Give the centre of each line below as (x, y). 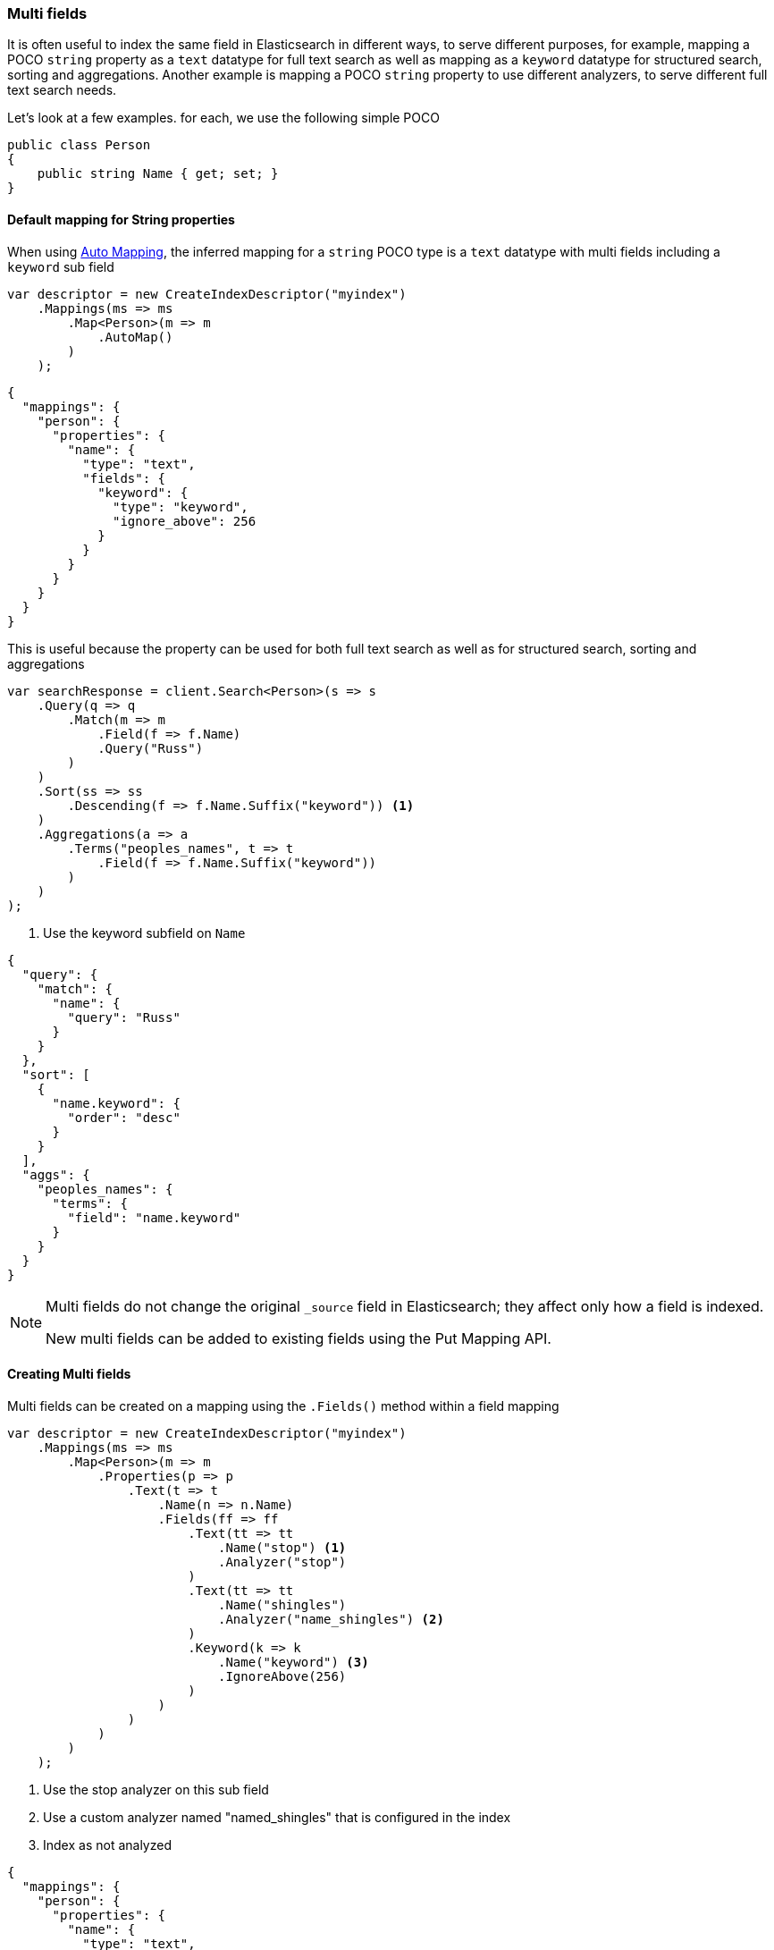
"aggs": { (56, 1174)
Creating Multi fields (69, 1374)
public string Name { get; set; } (158, 174)
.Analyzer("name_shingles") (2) (331, 1619)
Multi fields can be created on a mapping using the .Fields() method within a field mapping (283, 1406)
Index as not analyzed (107, 1844)
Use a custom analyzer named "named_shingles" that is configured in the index (277, 1817)
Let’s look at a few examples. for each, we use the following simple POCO (223, 118)
